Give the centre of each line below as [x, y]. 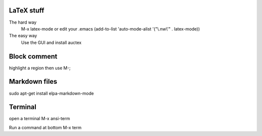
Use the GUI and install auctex [51, 42]
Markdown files [33, 82]
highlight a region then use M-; [40, 68]
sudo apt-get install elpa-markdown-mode [51, 93]
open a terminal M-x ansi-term [40, 119]
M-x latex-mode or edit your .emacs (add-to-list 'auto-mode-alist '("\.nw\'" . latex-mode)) [110, 29]
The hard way [23, 22]
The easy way [23, 36]
